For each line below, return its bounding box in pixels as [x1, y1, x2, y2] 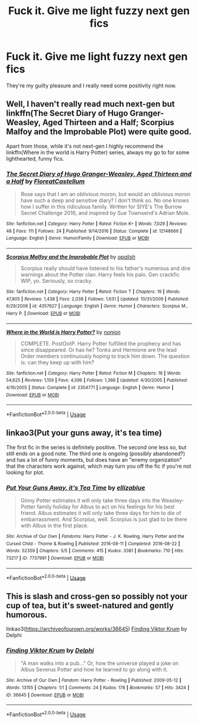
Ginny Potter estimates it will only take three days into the [20, 497, 160, 504]
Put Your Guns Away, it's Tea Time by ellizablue [6, 483, 146, 491]
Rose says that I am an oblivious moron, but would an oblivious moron [20, 191, 190, 198]
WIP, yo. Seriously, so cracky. [20, 278, 93, 285]
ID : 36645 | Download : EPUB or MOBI [6, 692, 84, 698]
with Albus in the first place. [20, 522, 88, 529]
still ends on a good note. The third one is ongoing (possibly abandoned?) [6, 450, 186, 457]
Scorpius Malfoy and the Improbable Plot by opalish [6, 253, 136, 260]
